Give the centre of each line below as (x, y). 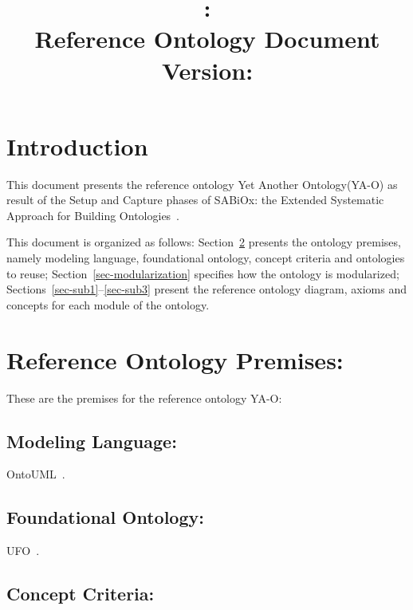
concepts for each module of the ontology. (108, 304)
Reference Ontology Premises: (175, 359)
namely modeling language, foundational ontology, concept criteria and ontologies (206, 258)
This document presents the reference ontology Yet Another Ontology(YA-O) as (202, 184)
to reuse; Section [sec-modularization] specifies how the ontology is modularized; (203, 273)
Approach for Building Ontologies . (93, 215)
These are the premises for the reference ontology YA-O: (144, 397)
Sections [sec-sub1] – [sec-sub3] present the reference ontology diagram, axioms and (206, 289)
